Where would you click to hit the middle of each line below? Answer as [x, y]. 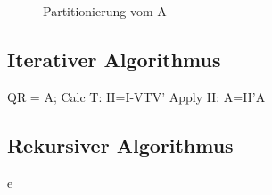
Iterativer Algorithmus [114, 59]
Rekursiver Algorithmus [120, 144]
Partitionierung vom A [105, 11]
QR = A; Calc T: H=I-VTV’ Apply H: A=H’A [136, 96]
